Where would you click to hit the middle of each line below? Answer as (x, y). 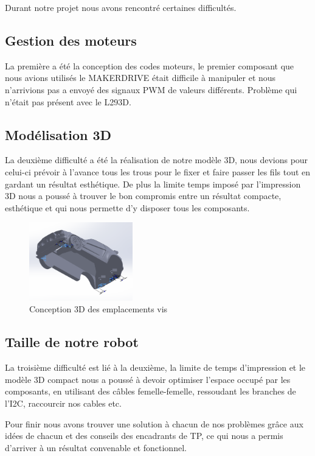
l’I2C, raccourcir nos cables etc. (63, 403)
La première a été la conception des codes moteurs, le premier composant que (150, 65)
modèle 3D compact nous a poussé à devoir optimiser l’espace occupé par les (148, 379)
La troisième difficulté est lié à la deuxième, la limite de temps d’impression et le (155, 367)
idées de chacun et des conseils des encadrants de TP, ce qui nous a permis (144, 436)
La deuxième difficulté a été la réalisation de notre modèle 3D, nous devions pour (157, 160)
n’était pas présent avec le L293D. (68, 101)
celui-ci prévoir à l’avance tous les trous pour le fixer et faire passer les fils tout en (158, 171)
